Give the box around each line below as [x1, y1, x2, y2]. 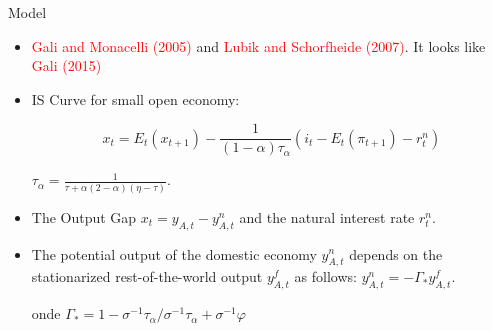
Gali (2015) [31, 55, 102, 76]
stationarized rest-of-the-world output [31, 266, 263, 287]
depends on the [349, 243, 443, 264]
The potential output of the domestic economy [31, 243, 317, 264]
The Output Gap [31, 206, 137, 227]
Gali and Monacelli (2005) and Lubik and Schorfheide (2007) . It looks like [31, 35, 486, 56]
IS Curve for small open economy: [31, 88, 240, 109]
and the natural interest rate [239, 206, 415, 227]
